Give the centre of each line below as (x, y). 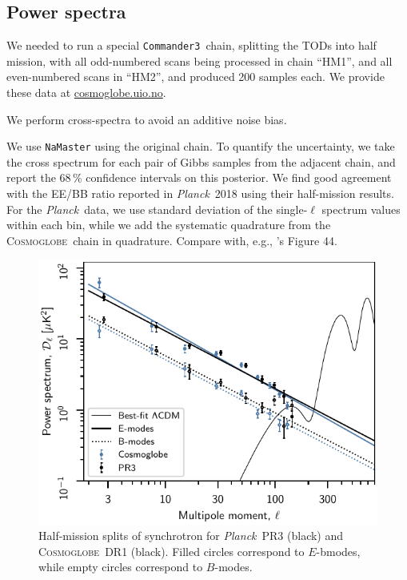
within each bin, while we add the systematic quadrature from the (169, 225)
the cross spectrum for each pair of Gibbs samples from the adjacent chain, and (201, 161)
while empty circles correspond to (121, 567)
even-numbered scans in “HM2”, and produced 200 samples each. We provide (196, 77)
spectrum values (361, 209)
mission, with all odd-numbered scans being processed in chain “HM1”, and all (200, 60)
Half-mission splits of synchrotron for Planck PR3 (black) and (191, 536)
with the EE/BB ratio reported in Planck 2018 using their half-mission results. (200, 193)
